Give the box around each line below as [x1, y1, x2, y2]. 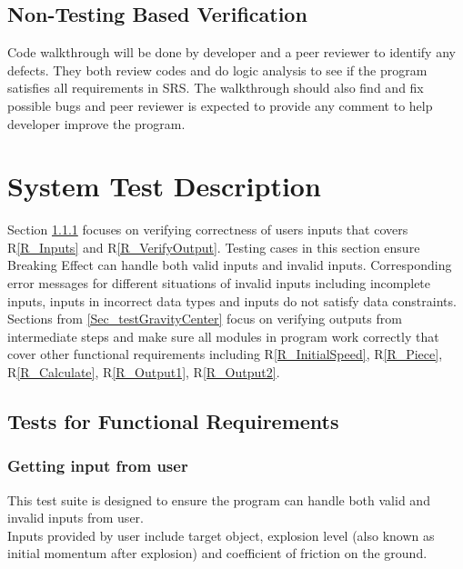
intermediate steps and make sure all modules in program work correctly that [7, 326, 439, 345]
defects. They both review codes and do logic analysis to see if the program [7, 60, 428, 79]
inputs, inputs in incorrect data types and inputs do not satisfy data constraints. [7, 291, 457, 310]
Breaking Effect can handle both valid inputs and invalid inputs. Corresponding [7, 255, 452, 275]
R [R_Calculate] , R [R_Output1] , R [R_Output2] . [7, 363, 280, 382]
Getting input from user [7, 454, 188, 477]
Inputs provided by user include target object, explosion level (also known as [7, 525, 435, 544]
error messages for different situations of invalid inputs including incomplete [7, 274, 431, 293]
